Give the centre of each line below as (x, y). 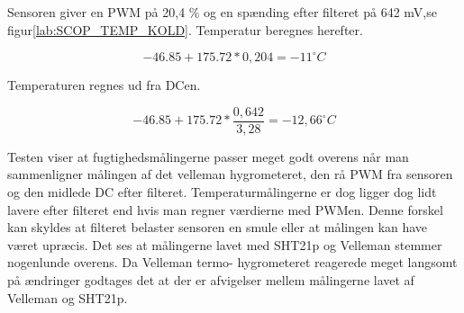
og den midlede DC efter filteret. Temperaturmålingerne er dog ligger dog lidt (222, 192)
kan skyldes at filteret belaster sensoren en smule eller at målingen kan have (218, 227)
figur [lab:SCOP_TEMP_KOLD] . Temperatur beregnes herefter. (185, 29)
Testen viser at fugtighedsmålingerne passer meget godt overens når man (208, 156)
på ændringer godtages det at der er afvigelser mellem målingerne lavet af (211, 280)
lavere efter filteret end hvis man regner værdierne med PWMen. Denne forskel (225, 209)
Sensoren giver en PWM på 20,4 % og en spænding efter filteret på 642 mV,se (222, 12)
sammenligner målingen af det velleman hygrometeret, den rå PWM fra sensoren (230, 174)
